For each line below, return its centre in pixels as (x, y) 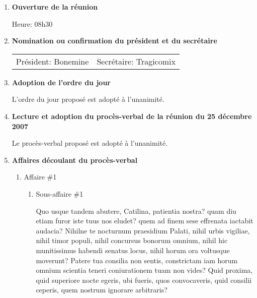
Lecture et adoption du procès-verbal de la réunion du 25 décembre (132, 116)
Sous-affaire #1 (60, 193)
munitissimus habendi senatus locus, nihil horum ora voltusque (133, 250)
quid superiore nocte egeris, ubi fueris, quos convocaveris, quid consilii (144, 280)
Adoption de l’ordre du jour (61, 82)
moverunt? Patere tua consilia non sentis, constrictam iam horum (137, 260)
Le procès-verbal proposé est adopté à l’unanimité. (90, 143)
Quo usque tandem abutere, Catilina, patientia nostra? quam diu (136, 211)
